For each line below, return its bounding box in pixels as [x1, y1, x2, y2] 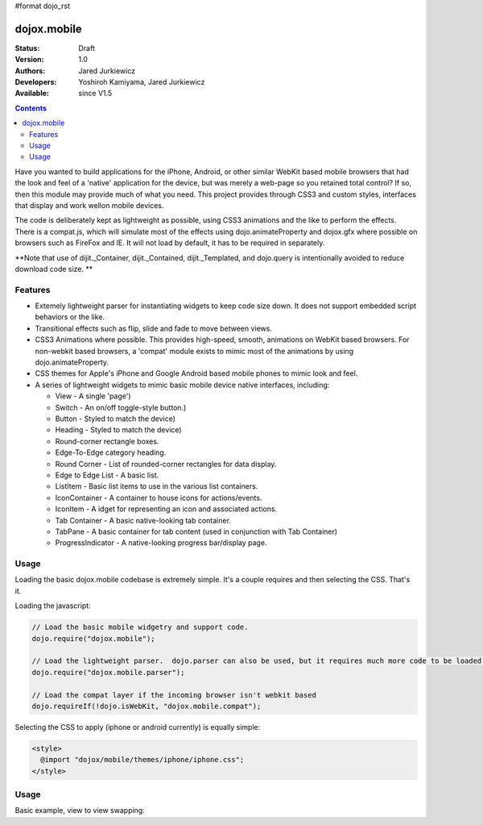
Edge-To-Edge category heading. [55, 448, 167, 457]
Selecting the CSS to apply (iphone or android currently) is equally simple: [14, 722, 261, 731]
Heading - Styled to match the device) [55, 425, 182, 435]
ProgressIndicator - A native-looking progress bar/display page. [55, 538, 267, 548]
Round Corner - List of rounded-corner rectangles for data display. [55, 459, 277, 469]
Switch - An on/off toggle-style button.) [55, 402, 187, 412]
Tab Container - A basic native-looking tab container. [55, 515, 231, 525]
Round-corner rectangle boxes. [55, 436, 159, 446]
